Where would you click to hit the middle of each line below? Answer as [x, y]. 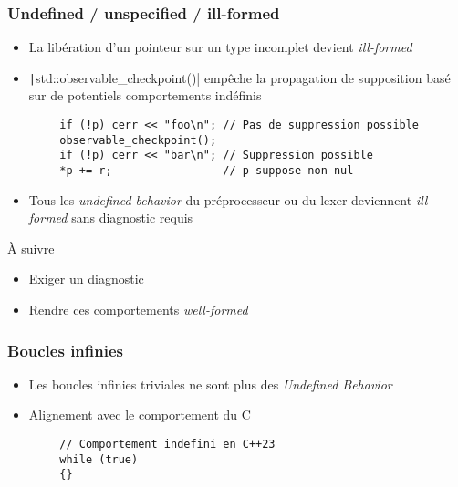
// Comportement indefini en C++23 [167, 445]
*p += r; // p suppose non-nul [207, 171]
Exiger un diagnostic [86, 279]
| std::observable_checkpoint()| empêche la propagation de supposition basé [239, 77]
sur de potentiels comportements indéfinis [145, 95]
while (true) [99, 459]
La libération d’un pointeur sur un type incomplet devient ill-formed [220, 47]
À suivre [31, 248]
